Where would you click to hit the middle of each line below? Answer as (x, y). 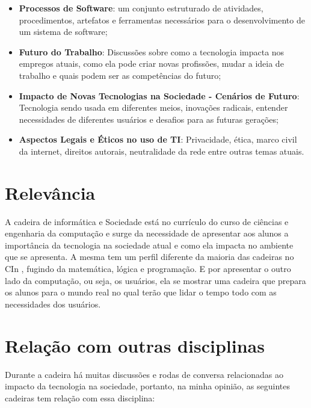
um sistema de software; (63, 32)
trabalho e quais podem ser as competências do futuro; (120, 75)
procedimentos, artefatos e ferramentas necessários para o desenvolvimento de (162, 20)
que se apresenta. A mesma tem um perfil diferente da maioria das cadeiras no (149, 257)
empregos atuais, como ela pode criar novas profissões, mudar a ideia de (151, 63)
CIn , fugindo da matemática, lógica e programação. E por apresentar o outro (148, 269)
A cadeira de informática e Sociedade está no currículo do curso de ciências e (147, 221)
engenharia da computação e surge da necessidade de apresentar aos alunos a (147, 233)
